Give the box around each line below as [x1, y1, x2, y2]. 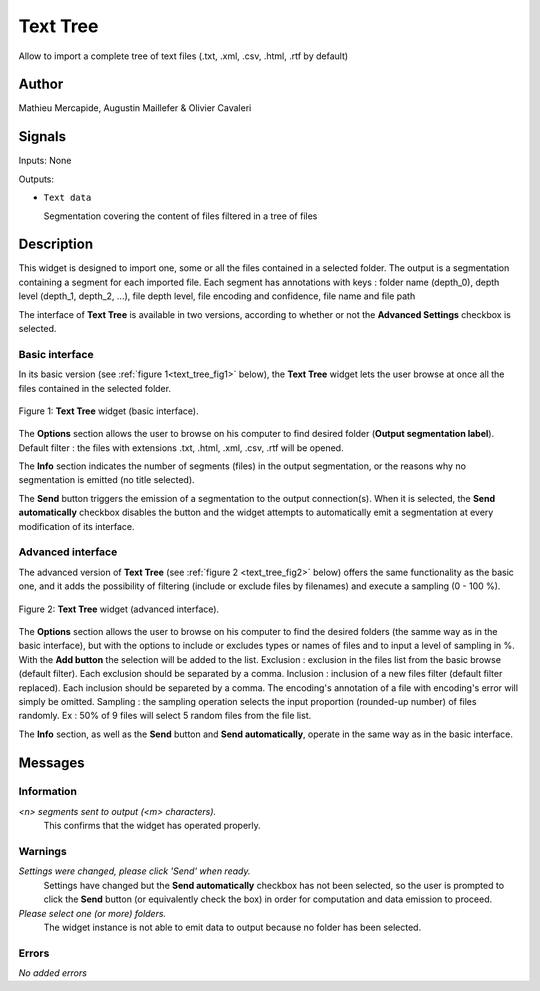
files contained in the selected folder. [18, 382, 172, 394]
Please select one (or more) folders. [18, 907, 167, 919]
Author [18, 76, 64, 93]
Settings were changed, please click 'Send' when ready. [18, 865, 251, 877]
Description [18, 236, 94, 253]
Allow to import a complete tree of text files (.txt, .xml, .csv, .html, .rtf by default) [18, 50, 349, 62]
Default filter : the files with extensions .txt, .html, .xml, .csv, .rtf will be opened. [18, 441, 344, 454]
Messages [18, 754, 85, 771]
